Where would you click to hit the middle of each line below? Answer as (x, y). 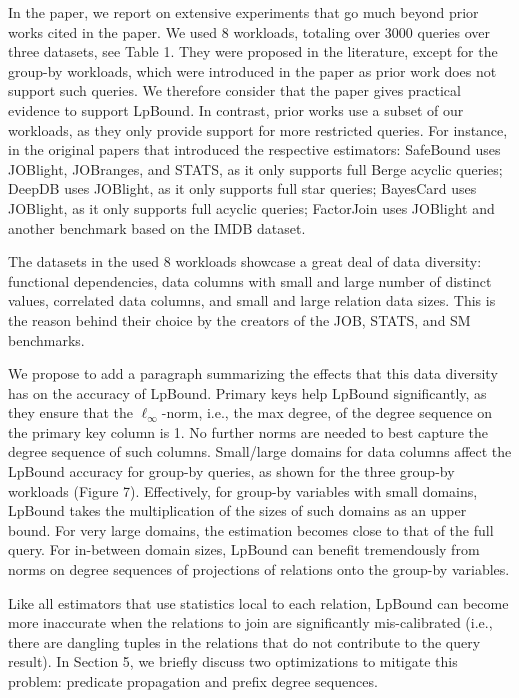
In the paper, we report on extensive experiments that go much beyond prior (243, 12)
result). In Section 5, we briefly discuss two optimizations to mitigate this (233, 661)
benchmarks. (46, 339)
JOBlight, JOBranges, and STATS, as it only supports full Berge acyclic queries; (255, 168)
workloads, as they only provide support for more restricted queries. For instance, (258, 129)
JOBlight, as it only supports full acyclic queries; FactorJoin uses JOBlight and (251, 207)
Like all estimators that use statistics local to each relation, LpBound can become (258, 602)
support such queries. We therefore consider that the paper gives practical (234, 90)
